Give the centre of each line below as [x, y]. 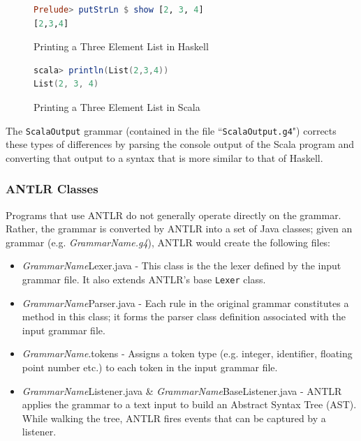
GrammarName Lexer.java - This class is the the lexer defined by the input [182, 266]
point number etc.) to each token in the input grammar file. [150, 367]
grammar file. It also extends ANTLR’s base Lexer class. [144, 279]
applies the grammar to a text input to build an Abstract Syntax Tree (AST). [189, 404]
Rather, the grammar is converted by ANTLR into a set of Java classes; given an [179, 229]
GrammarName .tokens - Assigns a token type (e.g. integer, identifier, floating [187, 353]
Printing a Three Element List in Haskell [121, 46]
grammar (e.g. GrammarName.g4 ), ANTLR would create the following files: [168, 242]
